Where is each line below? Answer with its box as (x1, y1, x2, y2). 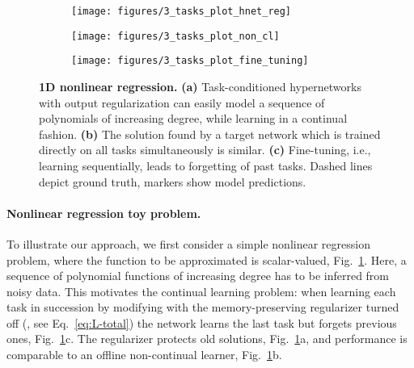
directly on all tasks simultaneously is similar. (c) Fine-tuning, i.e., (39, 141, 371, 158)
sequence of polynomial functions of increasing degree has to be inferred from (6, 267, 390, 284)
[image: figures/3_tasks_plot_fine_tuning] (71, 55, 309, 67)
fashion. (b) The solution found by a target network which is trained (39, 125, 381, 142)
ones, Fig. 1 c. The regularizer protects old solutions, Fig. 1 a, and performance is (6, 330, 408, 347)
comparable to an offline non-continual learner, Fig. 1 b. (6, 346, 282, 363)
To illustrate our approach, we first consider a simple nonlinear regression (6, 235, 370, 252)
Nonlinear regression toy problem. (6, 204, 201, 221)
